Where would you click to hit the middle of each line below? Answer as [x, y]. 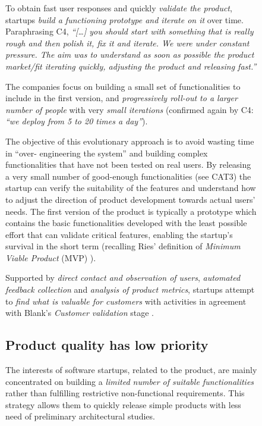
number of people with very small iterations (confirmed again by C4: [130, 109]
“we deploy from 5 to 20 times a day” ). [77, 121]
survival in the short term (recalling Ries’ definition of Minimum [123, 246]
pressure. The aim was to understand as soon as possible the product [130, 54]
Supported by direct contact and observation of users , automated [123, 278]
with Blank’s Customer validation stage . [80, 313]
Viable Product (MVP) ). [51, 257]
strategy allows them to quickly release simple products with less [123, 404]
